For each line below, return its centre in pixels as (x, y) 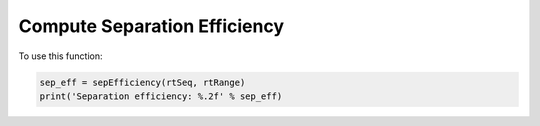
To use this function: (61, 56)
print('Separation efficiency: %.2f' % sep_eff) (161, 96)
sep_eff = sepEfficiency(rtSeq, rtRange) (142, 82)
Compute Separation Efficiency (151, 26)
